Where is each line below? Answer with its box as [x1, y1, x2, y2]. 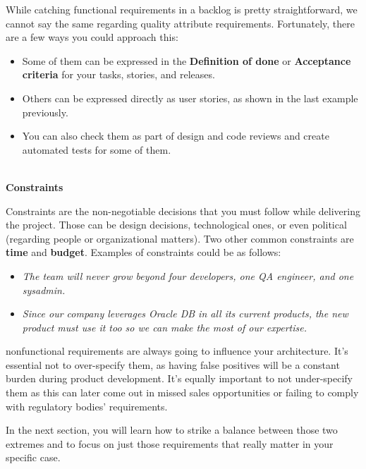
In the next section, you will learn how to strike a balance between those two [6, 422, 338, 437]
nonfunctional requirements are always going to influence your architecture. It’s [6, 343, 348, 358]
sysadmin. [22, 282, 66, 297]
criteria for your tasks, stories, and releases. [22, 67, 215, 82]
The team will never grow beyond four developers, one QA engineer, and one [22, 268, 354, 283]
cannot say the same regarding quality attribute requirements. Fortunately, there [6, 16, 355, 30]
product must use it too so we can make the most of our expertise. [22, 319, 307, 334]
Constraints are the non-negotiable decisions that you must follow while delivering [6, 203, 360, 218]
